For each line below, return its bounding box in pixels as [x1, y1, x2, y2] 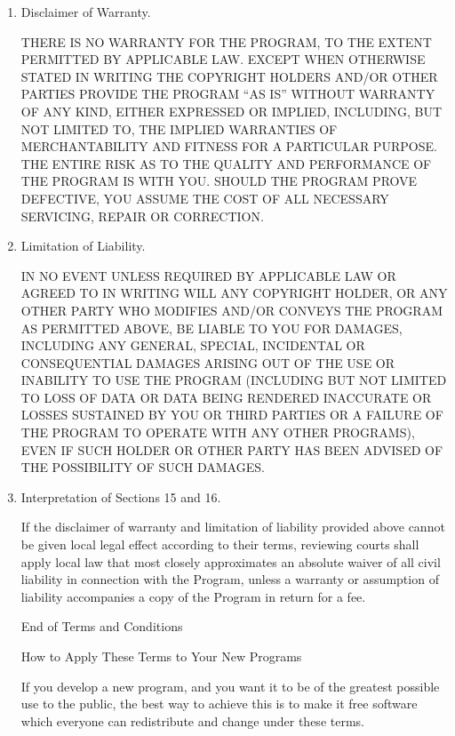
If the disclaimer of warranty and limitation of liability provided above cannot [20, 517, 445, 536]
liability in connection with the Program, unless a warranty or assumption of [20, 570, 439, 588]
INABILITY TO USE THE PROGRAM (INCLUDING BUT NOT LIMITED [20, 371, 447, 389]
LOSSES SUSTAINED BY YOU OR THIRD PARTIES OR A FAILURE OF [20, 405, 443, 424]
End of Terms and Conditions [20, 617, 183, 636]
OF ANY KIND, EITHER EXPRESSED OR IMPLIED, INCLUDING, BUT [20, 101, 443, 120]
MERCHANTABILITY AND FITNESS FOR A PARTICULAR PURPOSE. [20, 137, 437, 156]
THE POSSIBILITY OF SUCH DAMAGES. [20, 458, 265, 476]
